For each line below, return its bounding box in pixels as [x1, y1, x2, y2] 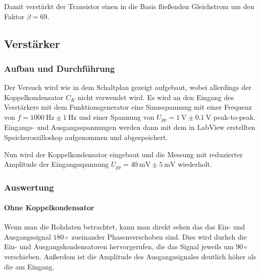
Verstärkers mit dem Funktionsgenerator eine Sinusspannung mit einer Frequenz [4, 102, 252, 112]
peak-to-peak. [213, 111, 256, 122]
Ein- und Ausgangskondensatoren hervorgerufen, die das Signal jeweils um [4, 241, 234, 252]
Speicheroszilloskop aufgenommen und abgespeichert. [4, 132, 168, 143]
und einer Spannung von [79, 111, 154, 122]
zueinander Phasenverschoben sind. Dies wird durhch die [71, 231, 247, 242]
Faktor [4, 11, 25, 21]
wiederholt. [178, 159, 212, 169]
